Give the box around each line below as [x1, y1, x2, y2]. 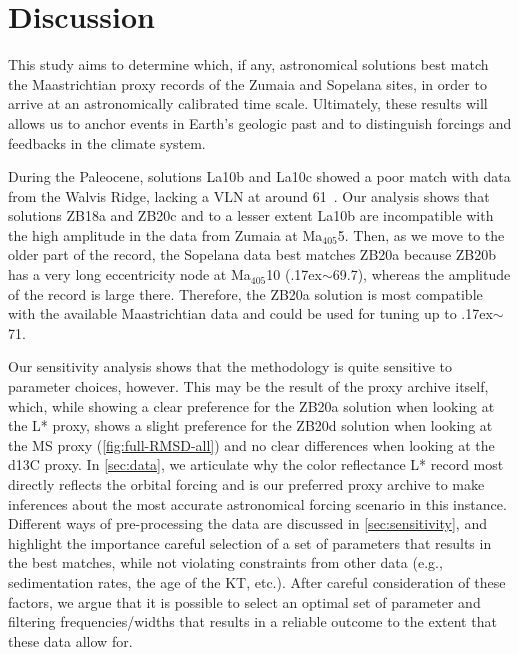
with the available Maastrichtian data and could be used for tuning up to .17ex [8, 303, 493, 324]
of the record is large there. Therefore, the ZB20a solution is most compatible [8, 283, 483, 304]
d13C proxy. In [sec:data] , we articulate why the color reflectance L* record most [8, 454, 504, 475]
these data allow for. [8, 630, 133, 651]
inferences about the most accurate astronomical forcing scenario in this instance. [8, 493, 507, 514]
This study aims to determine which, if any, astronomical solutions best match [8, 54, 489, 75]
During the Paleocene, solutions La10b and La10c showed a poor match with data [8, 166, 511, 187]
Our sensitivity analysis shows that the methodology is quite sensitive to [8, 356, 453, 377]
